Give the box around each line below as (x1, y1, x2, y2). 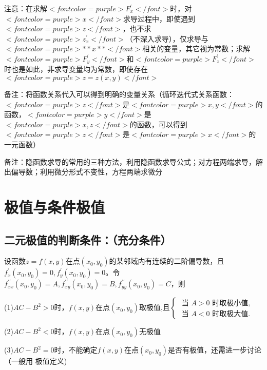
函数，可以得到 (137, 119, 187, 129)
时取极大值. (212, 310, 251, 318)
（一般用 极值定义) (4, 356, 67, 366)
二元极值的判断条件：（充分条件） (4, 231, 171, 247)
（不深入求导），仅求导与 (125, 33, 208, 44)
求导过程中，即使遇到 (123, 13, 195, 24)
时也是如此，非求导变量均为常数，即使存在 (4, 64, 148, 74)
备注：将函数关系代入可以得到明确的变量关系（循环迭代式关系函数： (4, 89, 234, 100)
